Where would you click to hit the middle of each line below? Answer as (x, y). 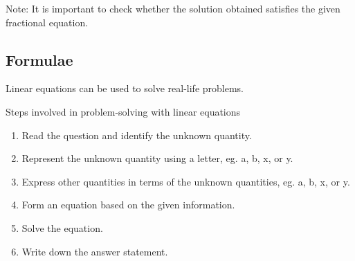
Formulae (39, 59)
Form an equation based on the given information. (128, 205)
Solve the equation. (62, 227)
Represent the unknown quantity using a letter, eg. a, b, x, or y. (157, 158)
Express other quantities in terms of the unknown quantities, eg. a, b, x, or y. (186, 181)
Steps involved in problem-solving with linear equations (123, 111)
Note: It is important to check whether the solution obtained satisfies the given (173, 8)
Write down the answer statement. (95, 251)
